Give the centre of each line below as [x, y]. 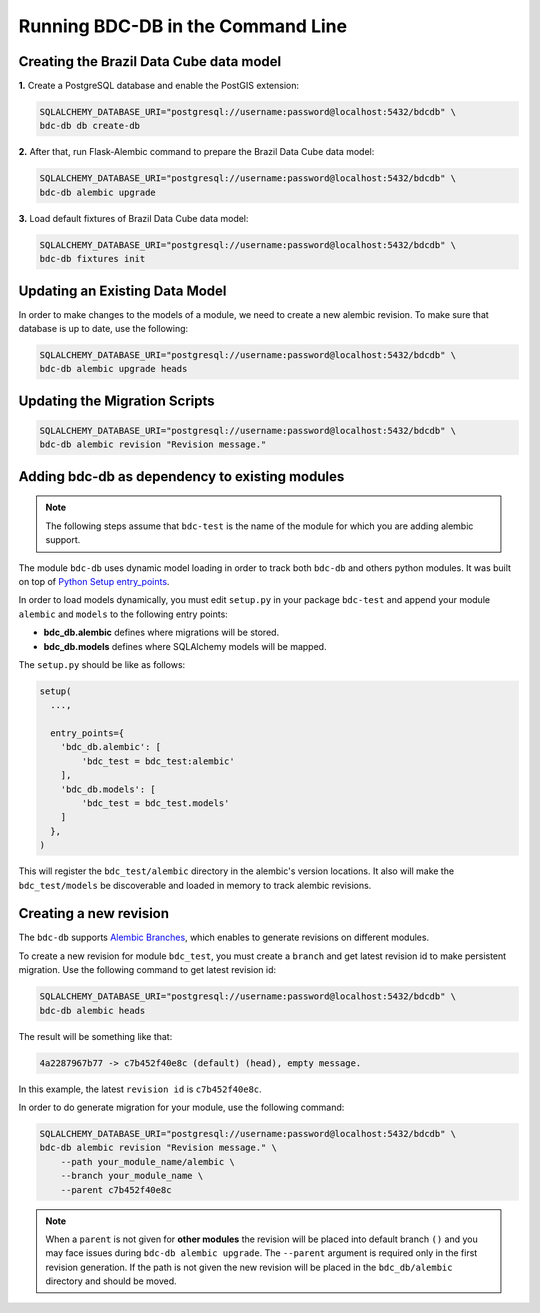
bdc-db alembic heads [92, 1010]
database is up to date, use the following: [103, 329]
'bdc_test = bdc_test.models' [155, 803]
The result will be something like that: [95, 1036]
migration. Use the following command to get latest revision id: [147, 970]
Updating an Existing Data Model [122, 290]
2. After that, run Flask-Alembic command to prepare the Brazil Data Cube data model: [196, 152]
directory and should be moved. [111, 1281]
